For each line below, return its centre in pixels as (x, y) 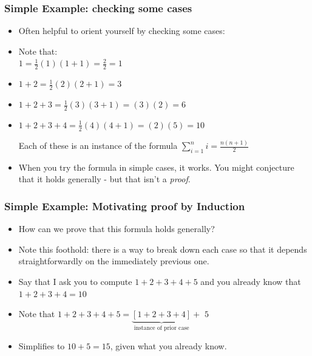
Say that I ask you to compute (75, 282)
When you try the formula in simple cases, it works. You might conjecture (156, 167)
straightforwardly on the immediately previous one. (114, 261)
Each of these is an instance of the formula (98, 145)
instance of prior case (161, 328)
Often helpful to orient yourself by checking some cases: (122, 31)
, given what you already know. (168, 345)
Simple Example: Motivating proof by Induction (125, 206)
